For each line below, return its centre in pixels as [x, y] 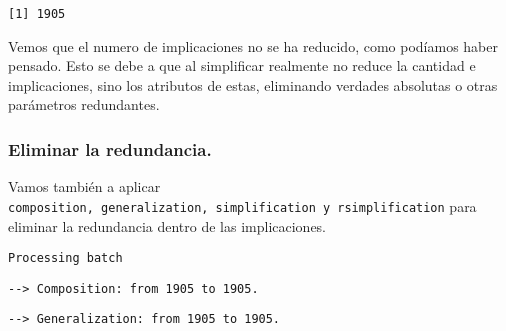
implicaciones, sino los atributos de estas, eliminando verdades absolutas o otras [253, 84]
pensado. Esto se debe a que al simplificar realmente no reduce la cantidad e [242, 65]
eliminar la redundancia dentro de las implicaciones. [167, 225]
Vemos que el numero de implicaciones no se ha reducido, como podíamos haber [253, 45]
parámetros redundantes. [84, 104]
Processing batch [65, 258]
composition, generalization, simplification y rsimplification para [242, 205]
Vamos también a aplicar [84, 186]
